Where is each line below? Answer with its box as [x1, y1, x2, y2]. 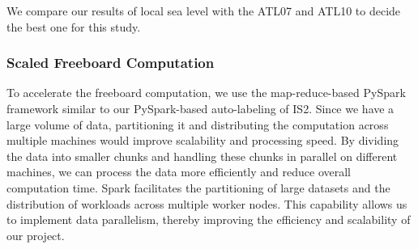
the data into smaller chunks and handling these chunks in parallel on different [6, 147, 398, 164]
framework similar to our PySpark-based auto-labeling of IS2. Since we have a [6, 100, 395, 116]
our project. [6, 226, 65, 243]
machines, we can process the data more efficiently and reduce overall [6, 163, 351, 180]
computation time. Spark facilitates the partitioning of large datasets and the [6, 179, 390, 196]
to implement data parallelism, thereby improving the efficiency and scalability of [6, 211, 411, 228]
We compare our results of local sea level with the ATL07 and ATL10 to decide [6, 2, 401, 19]
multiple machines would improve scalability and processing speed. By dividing [6, 132, 399, 149]
